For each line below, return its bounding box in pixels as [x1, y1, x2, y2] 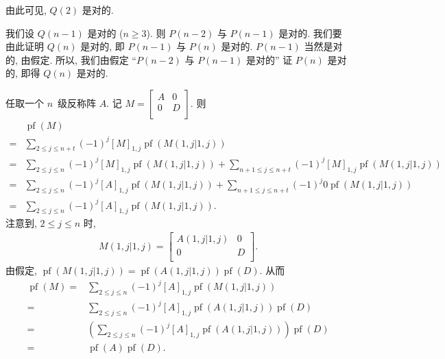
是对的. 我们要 [278, 25, 342, 40]
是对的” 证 [245, 52, 293, 66]
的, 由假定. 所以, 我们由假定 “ [5, 52, 136, 66]
